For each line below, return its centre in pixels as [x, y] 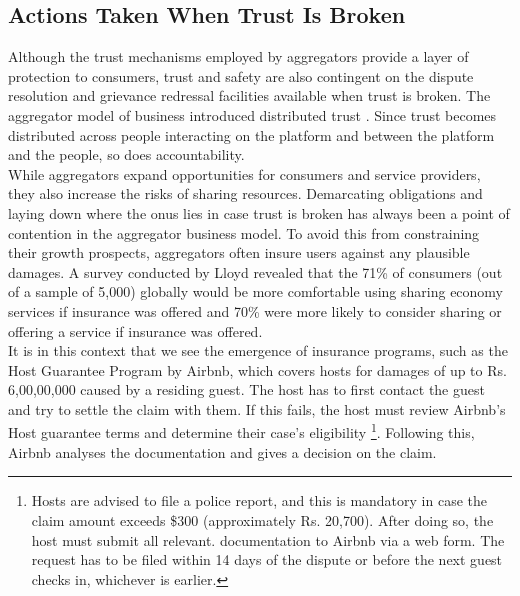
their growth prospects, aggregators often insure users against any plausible [239, 252]
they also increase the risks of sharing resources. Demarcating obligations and [245, 193]
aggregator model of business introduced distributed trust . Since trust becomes [252, 114]
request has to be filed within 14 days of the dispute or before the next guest [267, 559]
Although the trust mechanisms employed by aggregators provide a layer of [238, 56]
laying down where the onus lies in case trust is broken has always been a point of [259, 212]
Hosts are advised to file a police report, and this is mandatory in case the [259, 500]
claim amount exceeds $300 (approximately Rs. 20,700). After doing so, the [262, 519]
